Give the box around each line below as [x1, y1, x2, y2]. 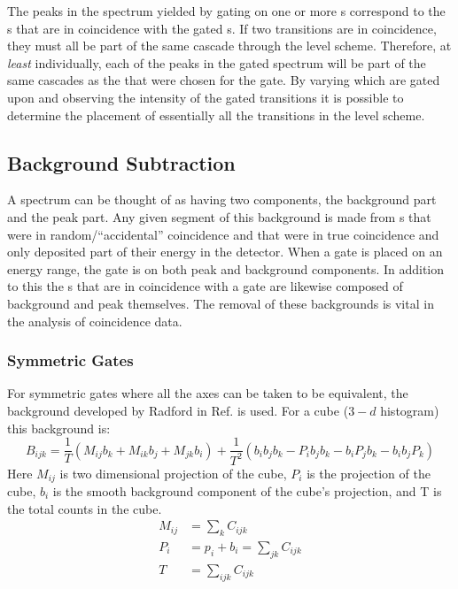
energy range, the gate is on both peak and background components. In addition [7, 259, 445, 278]
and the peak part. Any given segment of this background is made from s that [7, 207, 431, 226]
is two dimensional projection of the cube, [59, 463, 287, 482]
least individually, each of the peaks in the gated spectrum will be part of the [7, 53, 426, 72]
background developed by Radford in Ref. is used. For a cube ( [7, 401, 349, 419]
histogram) [380, 401, 439, 419]
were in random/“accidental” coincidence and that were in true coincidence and [7, 225, 439, 243]
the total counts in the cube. [7, 499, 162, 517]
